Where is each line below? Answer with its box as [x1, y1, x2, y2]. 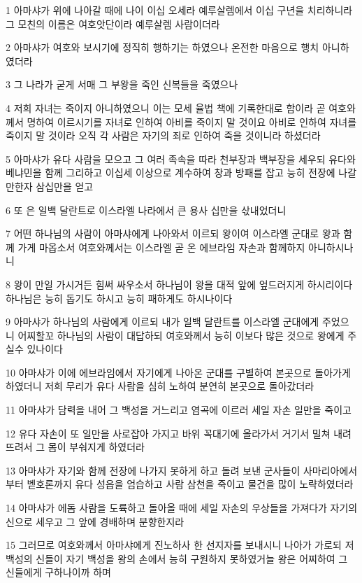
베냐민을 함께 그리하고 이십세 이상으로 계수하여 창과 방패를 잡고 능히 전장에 [6, 165, 335, 180]
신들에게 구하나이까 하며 [6, 565, 112, 580]
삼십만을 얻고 [36, 178, 94, 193]
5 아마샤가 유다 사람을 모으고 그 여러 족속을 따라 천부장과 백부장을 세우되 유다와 [6, 151, 356, 166]
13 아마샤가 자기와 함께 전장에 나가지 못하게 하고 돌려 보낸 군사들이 [6, 463, 301, 477]
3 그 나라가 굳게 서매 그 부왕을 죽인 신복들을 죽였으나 [6, 77, 238, 92]
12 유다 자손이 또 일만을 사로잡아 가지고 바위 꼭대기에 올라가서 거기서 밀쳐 [6, 426, 331, 440]
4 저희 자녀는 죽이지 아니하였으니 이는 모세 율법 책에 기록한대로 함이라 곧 [6, 100, 326, 115]
